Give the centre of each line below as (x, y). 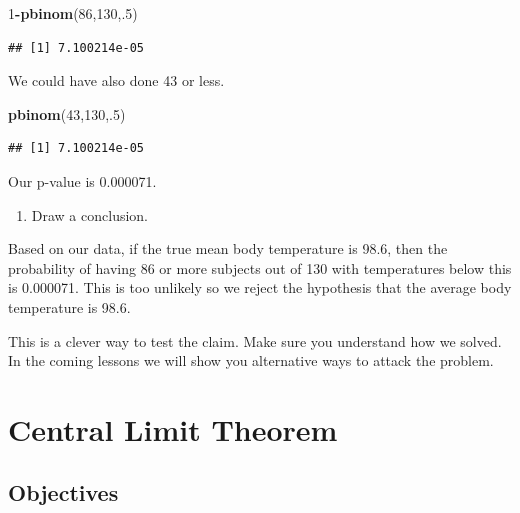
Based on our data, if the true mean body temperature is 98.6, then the (228, 248)
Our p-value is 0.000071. (82, 180)
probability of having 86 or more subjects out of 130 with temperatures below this (260, 267)
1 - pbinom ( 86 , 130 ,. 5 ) (73, 13)
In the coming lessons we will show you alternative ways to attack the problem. (251, 360)
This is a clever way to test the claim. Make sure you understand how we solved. (255, 340)
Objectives (63, 492)
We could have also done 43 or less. (116, 80)
